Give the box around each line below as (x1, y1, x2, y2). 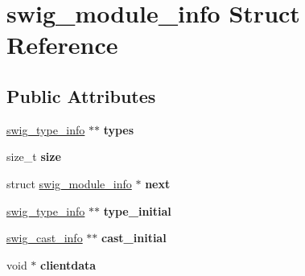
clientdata (40, 256, 97, 273)
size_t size (6, 148, 61, 165)
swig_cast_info (6, 229, 83, 246)
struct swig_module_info (6, 175, 132, 192)
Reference (6, 28, 118, 61)
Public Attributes (6, 83, 156, 108)
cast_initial (101, 229, 167, 246)
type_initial (103, 202, 171, 219)
